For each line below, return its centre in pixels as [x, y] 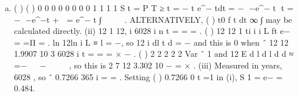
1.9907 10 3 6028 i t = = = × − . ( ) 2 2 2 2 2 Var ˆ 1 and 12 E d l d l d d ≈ [154, 54]
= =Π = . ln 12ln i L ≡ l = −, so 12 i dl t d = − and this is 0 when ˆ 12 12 [151, 42]
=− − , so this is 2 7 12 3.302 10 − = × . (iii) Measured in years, [148, 65]
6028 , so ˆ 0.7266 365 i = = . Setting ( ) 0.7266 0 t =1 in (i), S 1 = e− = [148, 76]
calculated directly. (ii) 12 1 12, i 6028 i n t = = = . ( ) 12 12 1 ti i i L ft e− [152, 31]
